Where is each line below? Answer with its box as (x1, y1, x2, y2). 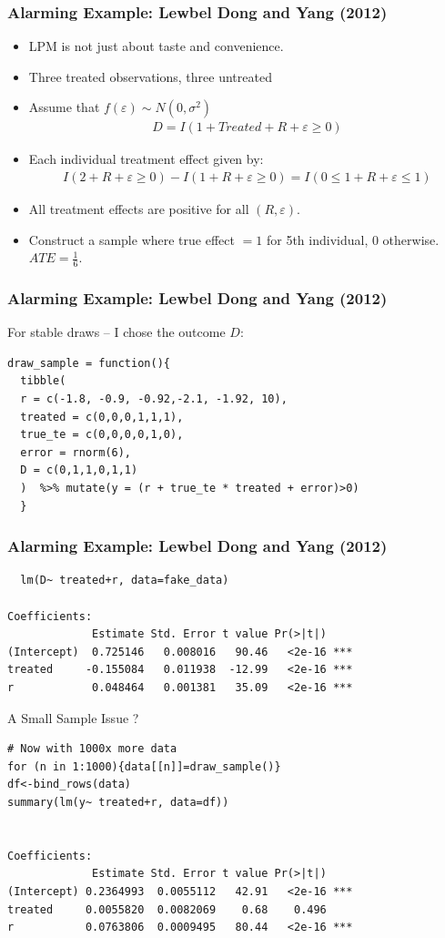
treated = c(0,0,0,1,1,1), (20, 410, 184, 423)
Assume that (28, 97, 100, 117)
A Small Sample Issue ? (7, 708, 139, 727)
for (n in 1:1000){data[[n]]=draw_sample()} (7, 760, 281, 773)
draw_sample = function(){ (7, 356, 170, 370)
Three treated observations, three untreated (28, 66, 272, 86)
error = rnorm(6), (20, 445, 132, 459)
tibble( (20, 374, 66, 388)
